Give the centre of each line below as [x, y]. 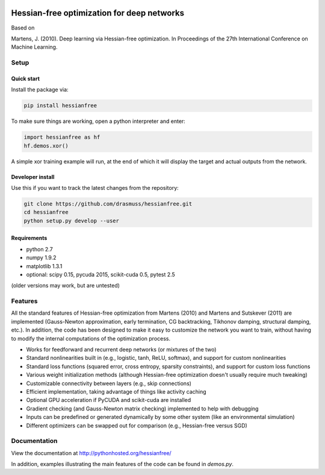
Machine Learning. [34, 47]
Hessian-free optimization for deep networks [98, 13]
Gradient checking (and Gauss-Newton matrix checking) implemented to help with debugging [142, 408]
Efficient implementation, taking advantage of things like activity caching [116, 391]
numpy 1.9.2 [41, 258]
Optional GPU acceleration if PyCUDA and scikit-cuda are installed [109, 400]
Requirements [29, 238]
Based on [23, 28]
